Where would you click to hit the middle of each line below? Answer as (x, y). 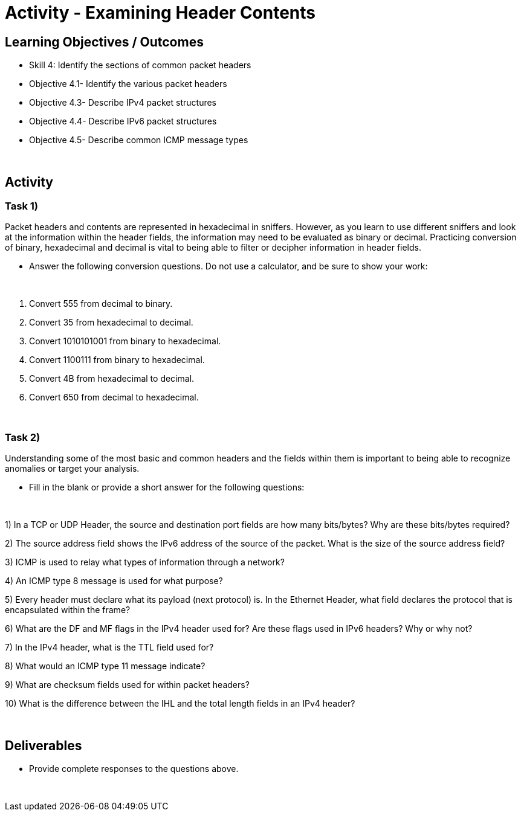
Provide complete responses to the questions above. (134, 768)
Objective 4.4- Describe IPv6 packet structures (123, 121)
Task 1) (21, 206)
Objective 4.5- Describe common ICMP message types (139, 140)
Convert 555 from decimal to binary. (101, 304)
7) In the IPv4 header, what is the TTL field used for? (109, 647)
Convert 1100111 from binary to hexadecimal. (117, 360)
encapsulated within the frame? (68, 610)
